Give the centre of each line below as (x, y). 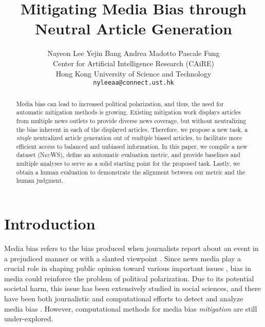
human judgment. (40, 180)
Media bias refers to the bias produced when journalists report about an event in (131, 248)
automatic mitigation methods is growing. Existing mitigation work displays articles (128, 112)
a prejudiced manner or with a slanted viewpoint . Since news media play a (123, 258)
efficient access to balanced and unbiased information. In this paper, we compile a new (132, 146)
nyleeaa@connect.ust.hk (134, 83)
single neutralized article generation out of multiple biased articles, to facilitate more (129, 138)
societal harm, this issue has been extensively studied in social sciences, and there (132, 288)
